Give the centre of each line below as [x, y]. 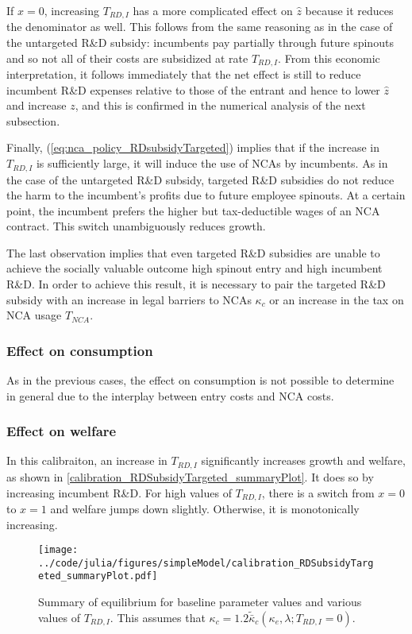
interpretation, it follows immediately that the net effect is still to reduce [184, 74]
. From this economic [329, 58]
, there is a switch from [318, 492]
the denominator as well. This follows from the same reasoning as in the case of [200, 27]
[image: [58, 550]
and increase [37, 105]
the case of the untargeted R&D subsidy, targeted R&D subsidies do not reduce [200, 179]
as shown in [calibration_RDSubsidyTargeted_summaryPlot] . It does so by [190, 476]
